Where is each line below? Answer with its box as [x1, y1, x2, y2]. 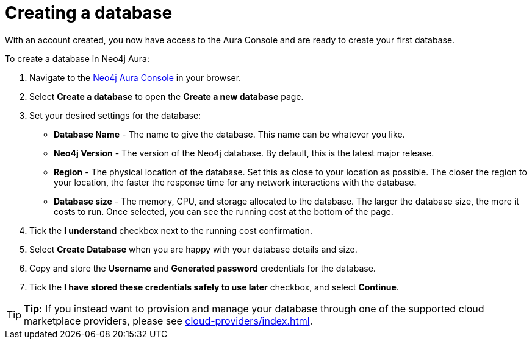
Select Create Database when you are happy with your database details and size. [29, 244, 358, 254]
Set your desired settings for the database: [29, 110, 201, 121]
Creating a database [5, 2, 173, 23]
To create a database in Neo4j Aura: [5, 53, 149, 64]
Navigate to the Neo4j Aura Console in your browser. [29, 72, 242, 83]
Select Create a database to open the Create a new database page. [29, 91, 304, 102]
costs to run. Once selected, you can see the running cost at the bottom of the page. [54, 206, 394, 217]
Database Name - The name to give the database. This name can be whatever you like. [54, 128, 405, 139]
